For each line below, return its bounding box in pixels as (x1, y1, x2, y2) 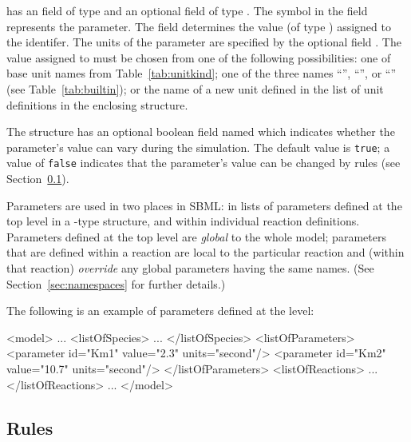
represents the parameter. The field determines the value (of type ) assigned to (6, 18, 391, 34)
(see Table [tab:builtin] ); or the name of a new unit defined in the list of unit (6, 80, 384, 97)
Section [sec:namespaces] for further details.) (6, 275, 226, 292)
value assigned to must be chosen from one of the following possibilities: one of (6, 49, 391, 66)
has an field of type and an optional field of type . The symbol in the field (6, 2, 368, 18)
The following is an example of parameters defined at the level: (6, 302, 314, 319)
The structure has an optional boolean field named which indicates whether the (6, 123, 395, 140)
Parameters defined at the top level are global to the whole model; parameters (6, 228, 386, 245)
